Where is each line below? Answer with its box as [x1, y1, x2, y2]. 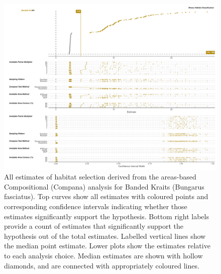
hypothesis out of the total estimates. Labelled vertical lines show [4, 230, 206, 241]
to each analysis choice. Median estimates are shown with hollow [4, 250, 203, 260]
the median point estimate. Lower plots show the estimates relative [4, 240, 210, 251]
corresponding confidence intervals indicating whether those [4, 201, 187, 211]
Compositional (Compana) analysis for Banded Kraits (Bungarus [4, 181, 204, 192]
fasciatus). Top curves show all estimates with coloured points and [4, 191, 208, 202]
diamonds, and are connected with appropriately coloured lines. [4, 260, 199, 270]
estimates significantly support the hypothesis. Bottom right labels [4, 211, 209, 221]
